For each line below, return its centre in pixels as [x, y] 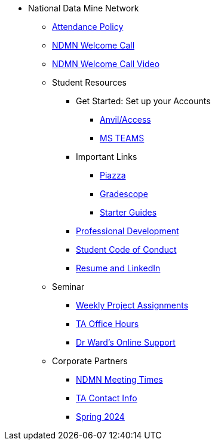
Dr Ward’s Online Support [126, 342]
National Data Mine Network [84, 8]
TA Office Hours [107, 324]
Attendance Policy [88, 27]
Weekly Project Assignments [132, 305]
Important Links [107, 157]
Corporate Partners [90, 361]
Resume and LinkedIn [118, 268]
